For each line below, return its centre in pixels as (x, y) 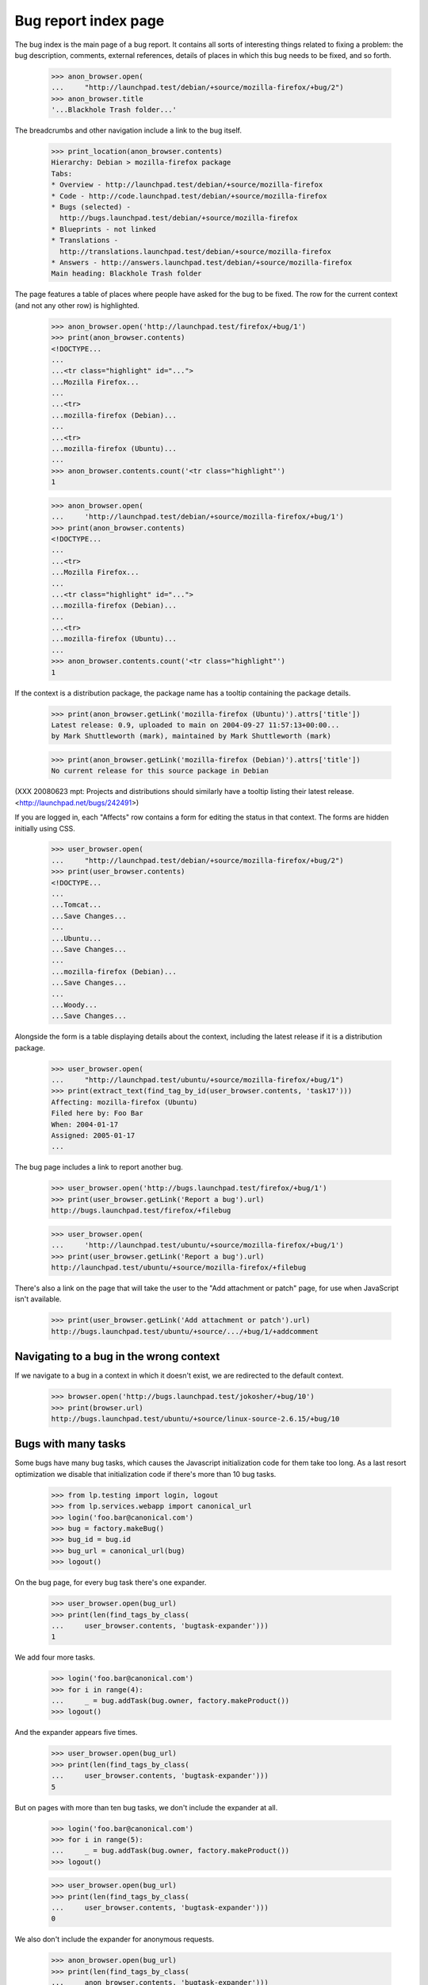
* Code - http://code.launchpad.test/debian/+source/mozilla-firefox (189, 196)
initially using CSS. (45, 828)
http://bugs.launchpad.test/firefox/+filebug (141, 1210)
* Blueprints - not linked (103, 229)
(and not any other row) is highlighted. (77, 305)
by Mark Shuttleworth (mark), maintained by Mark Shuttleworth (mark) (191, 736)
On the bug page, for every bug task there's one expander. (111, 1582)
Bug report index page (90, 21)
